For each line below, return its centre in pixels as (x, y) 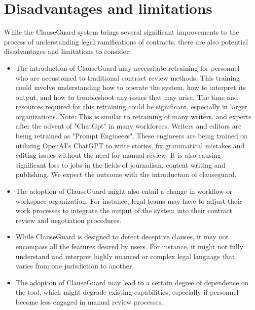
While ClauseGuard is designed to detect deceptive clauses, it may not (122, 237)
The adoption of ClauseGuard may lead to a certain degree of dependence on (132, 282)
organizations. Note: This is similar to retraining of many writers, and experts (133, 116)
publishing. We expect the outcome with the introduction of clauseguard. (126, 174)
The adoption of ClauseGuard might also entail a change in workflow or (124, 191)
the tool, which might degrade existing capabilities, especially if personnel (127, 292)
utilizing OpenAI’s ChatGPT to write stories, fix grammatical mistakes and (130, 145)
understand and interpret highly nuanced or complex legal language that (125, 256)
